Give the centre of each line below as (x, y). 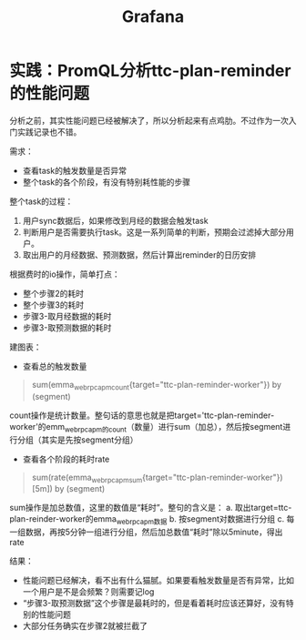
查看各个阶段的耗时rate (66, 459)
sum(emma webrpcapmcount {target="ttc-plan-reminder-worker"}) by (157, 386)
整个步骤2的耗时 (53, 293)
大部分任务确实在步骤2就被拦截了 (85, 626)
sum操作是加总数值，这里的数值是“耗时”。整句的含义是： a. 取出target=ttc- (151, 508)
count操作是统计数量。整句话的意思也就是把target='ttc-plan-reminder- (142, 415)
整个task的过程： (41, 201)
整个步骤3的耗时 (53, 305)
